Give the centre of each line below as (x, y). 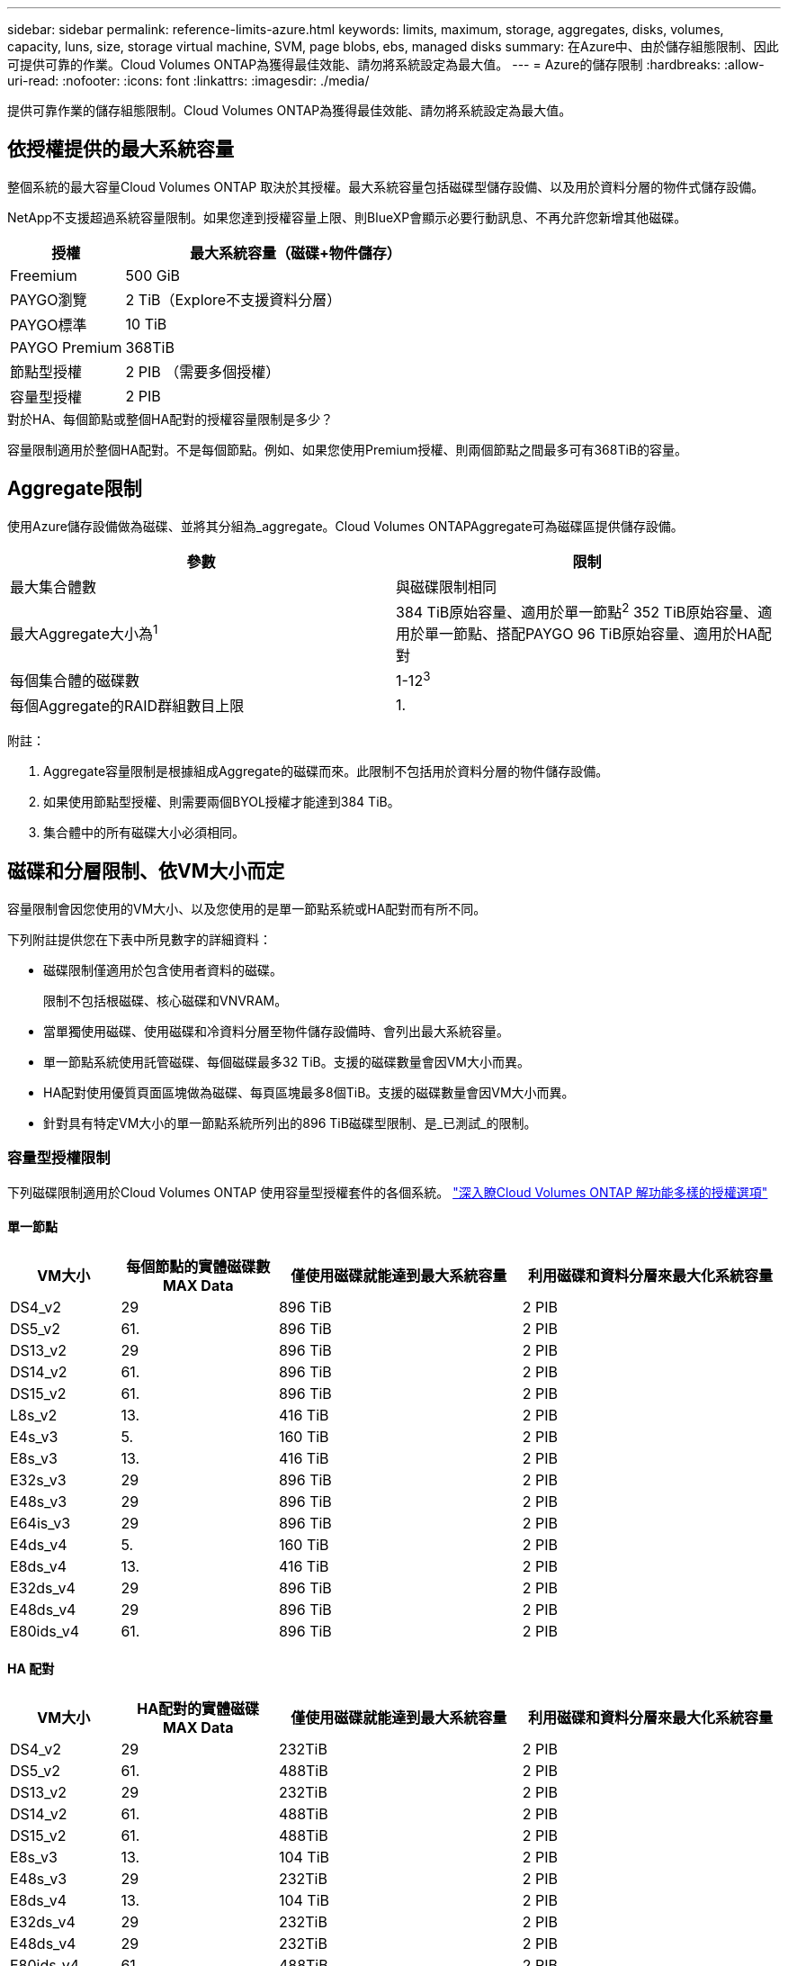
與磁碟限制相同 (447, 586)
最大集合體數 (54, 586)
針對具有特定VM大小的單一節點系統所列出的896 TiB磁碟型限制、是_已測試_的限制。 (290, 1123)
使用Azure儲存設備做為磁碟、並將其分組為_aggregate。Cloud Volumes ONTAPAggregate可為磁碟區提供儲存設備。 (345, 526)
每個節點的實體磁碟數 (198, 1266)
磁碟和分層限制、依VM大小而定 (146, 871)
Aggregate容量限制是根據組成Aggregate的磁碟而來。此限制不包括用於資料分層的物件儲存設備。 (326, 771)
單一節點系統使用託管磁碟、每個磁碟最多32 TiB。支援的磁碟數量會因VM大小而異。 (287, 1061)
